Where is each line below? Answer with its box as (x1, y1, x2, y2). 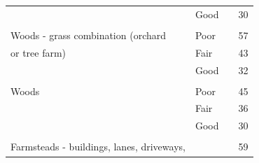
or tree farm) (10, 45, 66, 59)
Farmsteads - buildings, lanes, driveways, (10, 139, 185, 154)
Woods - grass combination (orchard (10, 27, 167, 42)
